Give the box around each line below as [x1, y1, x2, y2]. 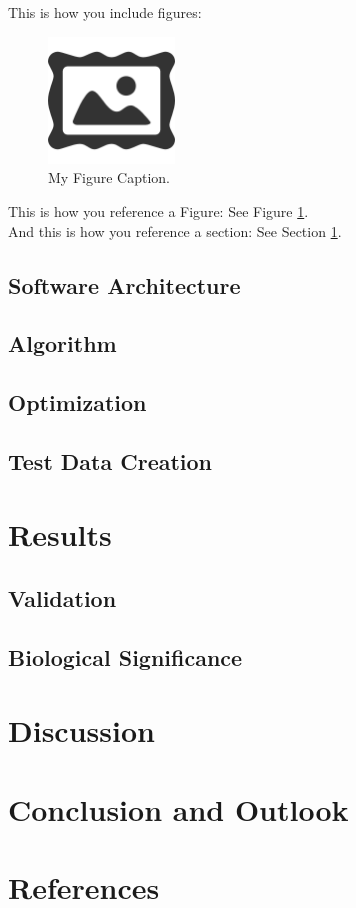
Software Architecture [8, 269, 241, 300]
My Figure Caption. [48, 167, 170, 188]
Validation [8, 583, 117, 614]
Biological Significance [8, 641, 243, 672]
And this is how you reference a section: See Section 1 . [8, 220, 342, 241]
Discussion [8, 710, 155, 751]
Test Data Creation [8, 445, 213, 476]
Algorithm [8, 328, 117, 359]
